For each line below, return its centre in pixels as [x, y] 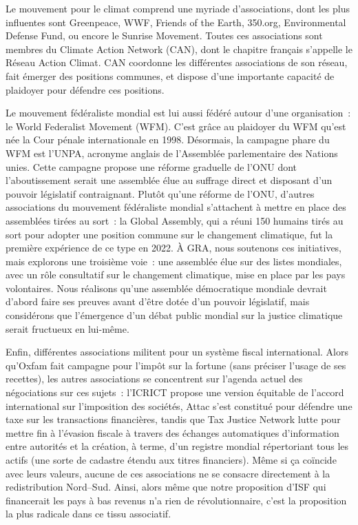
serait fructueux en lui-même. [67, 328]
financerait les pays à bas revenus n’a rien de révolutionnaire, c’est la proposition [176, 500]
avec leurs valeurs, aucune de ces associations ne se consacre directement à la [168, 473]
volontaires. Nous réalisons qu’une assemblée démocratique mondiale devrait [166, 288]
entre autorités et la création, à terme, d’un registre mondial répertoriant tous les [177, 446]
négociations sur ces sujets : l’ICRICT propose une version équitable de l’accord [175, 392]
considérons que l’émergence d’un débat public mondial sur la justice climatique [174, 315]
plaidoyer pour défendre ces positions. [85, 89]
